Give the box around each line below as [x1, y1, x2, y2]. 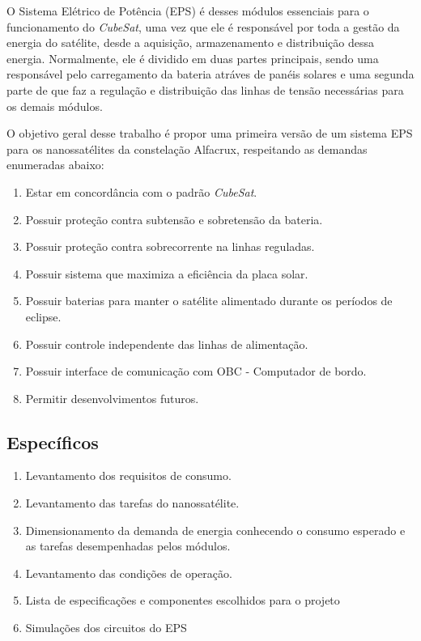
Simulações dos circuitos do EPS [25, 619, 187, 636]
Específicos [6, 429, 99, 454]
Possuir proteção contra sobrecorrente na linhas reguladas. [25, 238, 315, 255]
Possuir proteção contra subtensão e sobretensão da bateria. [25, 210, 323, 227]
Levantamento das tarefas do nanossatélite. [25, 495, 240, 512]
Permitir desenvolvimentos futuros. [25, 389, 199, 406]
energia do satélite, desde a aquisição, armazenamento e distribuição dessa [6, 34, 374, 51]
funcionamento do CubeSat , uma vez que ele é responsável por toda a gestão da [6, 18, 400, 35]
